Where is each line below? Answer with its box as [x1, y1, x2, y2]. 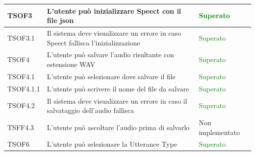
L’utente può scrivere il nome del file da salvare [47, 83, 189, 93]
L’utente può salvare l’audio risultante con [47, 49, 174, 60]
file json [47, 15, 74, 25]
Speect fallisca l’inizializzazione [47, 37, 140, 47]
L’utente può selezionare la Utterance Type [47, 139, 177, 149]
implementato [199, 127, 240, 137]
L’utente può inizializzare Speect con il [47, 5, 181, 16]
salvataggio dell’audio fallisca [47, 105, 134, 115]
